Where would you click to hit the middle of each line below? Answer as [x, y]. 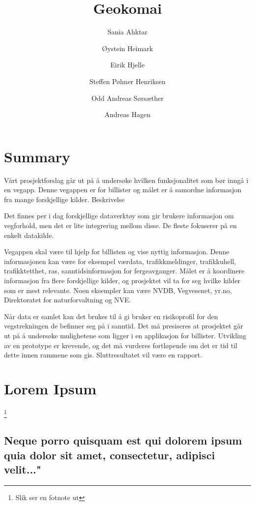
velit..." [23, 469]
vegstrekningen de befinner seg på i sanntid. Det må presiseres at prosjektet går [124, 326]
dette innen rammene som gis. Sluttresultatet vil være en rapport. [103, 355]
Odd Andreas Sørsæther [127, 98]
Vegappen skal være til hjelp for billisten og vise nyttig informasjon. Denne [117, 252]
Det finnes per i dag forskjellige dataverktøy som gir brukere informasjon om [119, 216]
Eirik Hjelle [127, 65]
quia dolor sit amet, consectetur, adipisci [110, 455]
